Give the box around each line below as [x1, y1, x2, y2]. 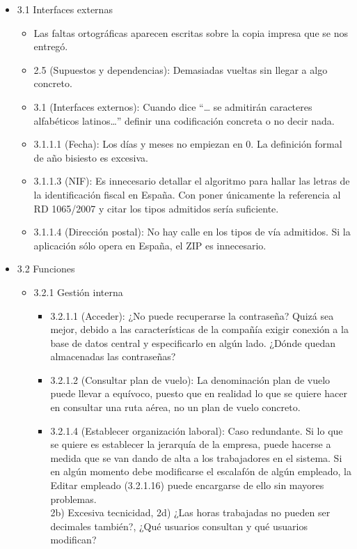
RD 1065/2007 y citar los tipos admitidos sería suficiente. [33, 201, 279, 215]
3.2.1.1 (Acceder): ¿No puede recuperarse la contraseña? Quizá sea [50, 308, 334, 323]
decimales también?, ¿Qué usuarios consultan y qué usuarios [50, 518, 308, 533]
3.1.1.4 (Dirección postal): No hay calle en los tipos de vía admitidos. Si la [33, 224, 351, 239]
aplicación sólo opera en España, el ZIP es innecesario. [33, 238, 267, 252]
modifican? [50, 532, 97, 547]
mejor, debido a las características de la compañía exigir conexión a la [50, 322, 349, 337]
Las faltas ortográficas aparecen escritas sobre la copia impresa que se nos [33, 25, 348, 40]
